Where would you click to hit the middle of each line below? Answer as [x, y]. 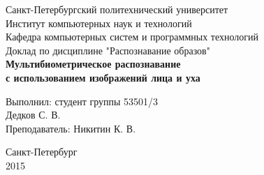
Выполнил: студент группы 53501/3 [82, 101]
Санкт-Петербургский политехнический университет [117, 9]
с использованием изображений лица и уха [103, 77]
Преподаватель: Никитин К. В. [71, 128]
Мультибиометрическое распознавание [93, 64]
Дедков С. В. [33, 115]
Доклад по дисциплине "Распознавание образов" [108, 50]
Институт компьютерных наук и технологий [99, 23]
